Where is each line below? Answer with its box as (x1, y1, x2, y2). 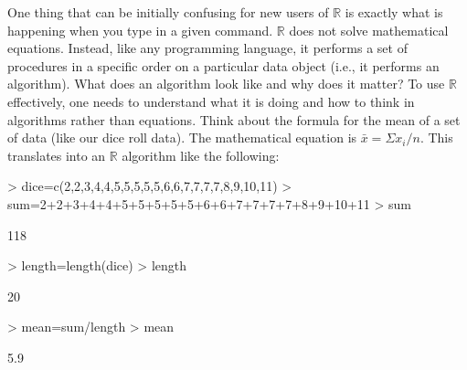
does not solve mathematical (289, 20, 449, 39)
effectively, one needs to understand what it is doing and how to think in (7, 91, 415, 111)
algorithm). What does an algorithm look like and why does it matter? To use (7, 74, 445, 93)
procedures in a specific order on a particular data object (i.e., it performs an (7, 56, 440, 75)
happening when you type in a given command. (7, 20, 273, 39)
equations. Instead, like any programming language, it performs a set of (7, 38, 408, 58)
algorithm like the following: (122, 145, 280, 164)
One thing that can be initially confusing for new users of (7, 3, 329, 21)
